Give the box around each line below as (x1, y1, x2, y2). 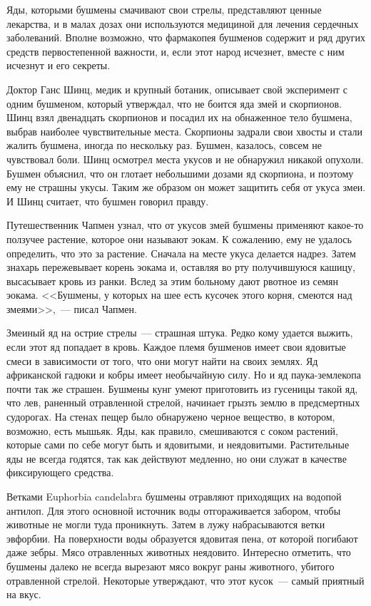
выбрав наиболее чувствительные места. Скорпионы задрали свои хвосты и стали (6, 123, 362, 138)
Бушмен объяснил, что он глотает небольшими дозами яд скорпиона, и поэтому (6, 165, 354, 180)
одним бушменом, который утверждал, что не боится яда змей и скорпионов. (6, 96, 342, 111)
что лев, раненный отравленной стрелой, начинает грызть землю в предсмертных (6, 395, 360, 410)
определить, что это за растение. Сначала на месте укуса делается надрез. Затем (6, 245, 356, 260)
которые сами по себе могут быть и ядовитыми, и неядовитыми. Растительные (6, 437, 350, 452)
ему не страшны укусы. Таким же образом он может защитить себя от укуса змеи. (6, 180, 366, 195)
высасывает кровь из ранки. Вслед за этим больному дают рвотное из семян (6, 273, 338, 288)
